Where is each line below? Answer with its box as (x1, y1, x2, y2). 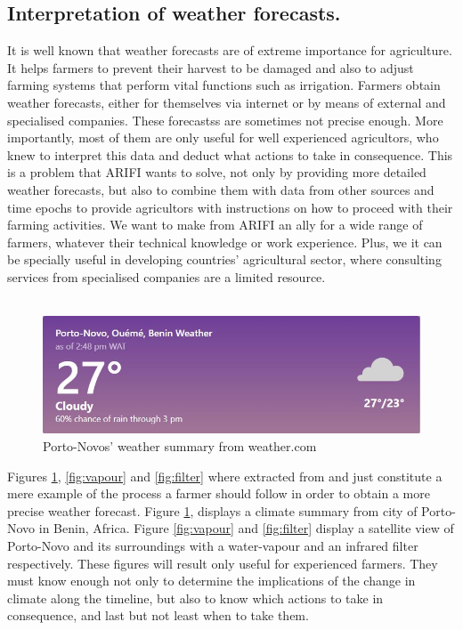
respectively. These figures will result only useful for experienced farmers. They (7, 553, 438, 572)
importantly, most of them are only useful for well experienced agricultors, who (7, 128, 439, 147)
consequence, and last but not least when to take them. (7, 606, 309, 625)
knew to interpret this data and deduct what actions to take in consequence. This (7, 145, 453, 164)
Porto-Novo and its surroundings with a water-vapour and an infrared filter (7, 537, 418, 555)
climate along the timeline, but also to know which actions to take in (7, 588, 384, 607)
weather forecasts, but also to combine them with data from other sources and (7, 180, 435, 198)
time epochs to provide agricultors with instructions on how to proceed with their (7, 198, 453, 216)
